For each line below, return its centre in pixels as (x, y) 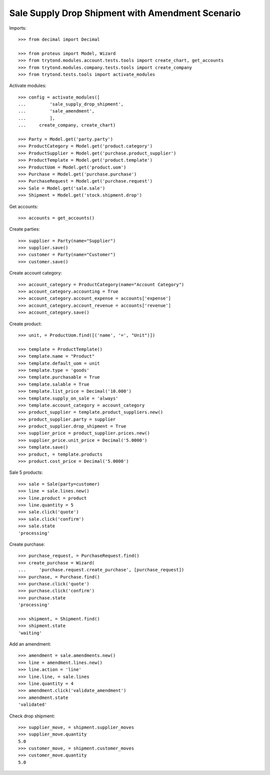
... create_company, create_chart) (67, 125)
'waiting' (30, 633)
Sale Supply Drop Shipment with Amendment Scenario (125, 13)
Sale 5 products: (26, 472)
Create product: (25, 324)
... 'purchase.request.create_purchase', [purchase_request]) (101, 570)
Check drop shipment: (32, 716)
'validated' (33, 705)
